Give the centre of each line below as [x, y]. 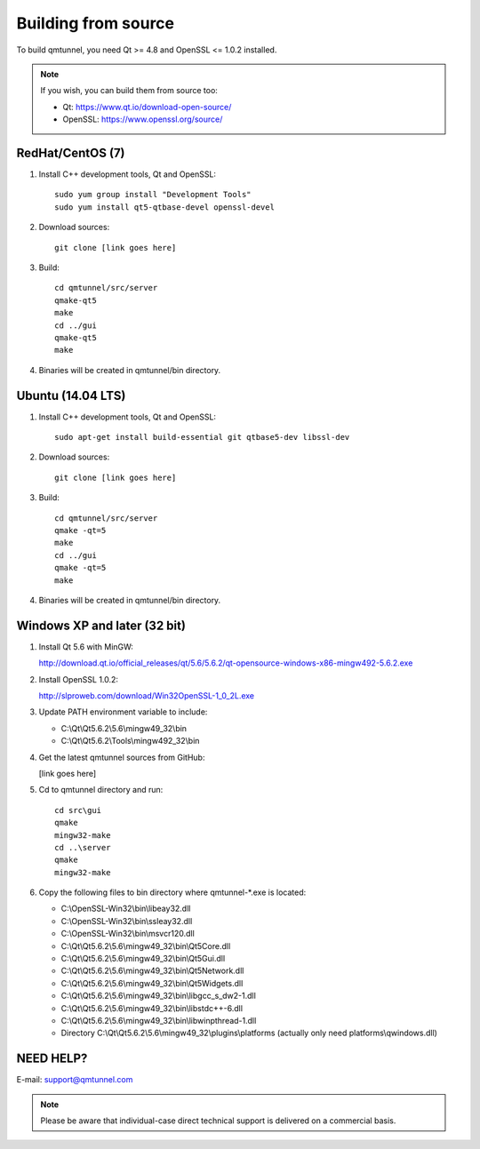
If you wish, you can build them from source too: [129, 91]
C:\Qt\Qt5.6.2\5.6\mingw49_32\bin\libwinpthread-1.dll [159, 1020]
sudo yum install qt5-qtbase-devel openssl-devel [165, 207]
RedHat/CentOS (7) [71, 152]
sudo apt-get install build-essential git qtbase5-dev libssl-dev [202, 437]
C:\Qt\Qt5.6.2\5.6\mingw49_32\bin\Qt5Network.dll [152, 971]
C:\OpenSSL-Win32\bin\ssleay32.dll [127, 921]
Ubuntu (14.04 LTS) [71, 395]
